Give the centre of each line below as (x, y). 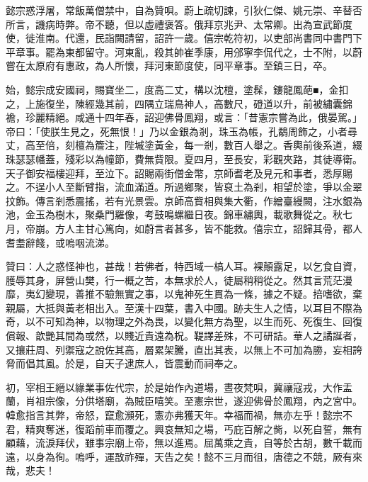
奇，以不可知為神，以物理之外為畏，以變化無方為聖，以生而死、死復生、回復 (184, 321)
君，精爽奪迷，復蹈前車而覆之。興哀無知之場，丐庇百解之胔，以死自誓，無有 (184, 428)
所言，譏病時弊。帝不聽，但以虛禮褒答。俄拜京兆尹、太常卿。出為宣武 (169, 24)
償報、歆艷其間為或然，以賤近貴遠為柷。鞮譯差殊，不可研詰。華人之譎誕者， (184, 336)
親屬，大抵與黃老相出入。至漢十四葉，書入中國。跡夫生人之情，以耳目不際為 (184, 307)
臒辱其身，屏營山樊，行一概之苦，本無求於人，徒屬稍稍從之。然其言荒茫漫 (179, 280)
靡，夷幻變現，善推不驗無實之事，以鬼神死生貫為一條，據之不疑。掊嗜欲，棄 (184, 294)
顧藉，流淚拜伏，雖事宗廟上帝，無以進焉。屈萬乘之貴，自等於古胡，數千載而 (184, 443)
